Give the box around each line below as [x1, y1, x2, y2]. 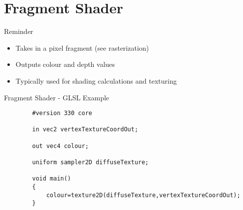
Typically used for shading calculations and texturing [15, 75, 177, 86]
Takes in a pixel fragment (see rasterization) [15, 42, 149, 53]
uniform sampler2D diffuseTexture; [32, 159, 149, 166]
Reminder [4, 26, 34, 36]
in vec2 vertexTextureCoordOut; [32, 126, 139, 133]
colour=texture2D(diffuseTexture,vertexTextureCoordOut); [46, 191, 241, 199]
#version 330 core [32, 110, 92, 117]
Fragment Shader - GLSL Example [4, 92, 109, 102]
